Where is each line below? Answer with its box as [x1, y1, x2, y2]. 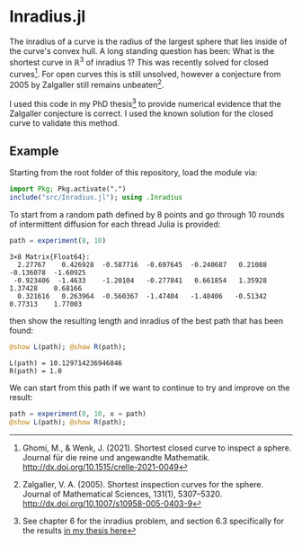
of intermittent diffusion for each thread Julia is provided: [9, 219, 221, 230]
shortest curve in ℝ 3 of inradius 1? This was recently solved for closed [9, 55, 269, 67]
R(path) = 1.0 [9, 366, 63, 375]
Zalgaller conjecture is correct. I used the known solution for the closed [9, 108, 274, 119]
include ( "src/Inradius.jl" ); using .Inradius [9, 193, 182, 202]
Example [9, 143, 59, 158]
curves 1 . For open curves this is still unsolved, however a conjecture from [9, 67, 281, 79]
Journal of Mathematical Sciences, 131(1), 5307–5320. [22, 488, 223, 499]
